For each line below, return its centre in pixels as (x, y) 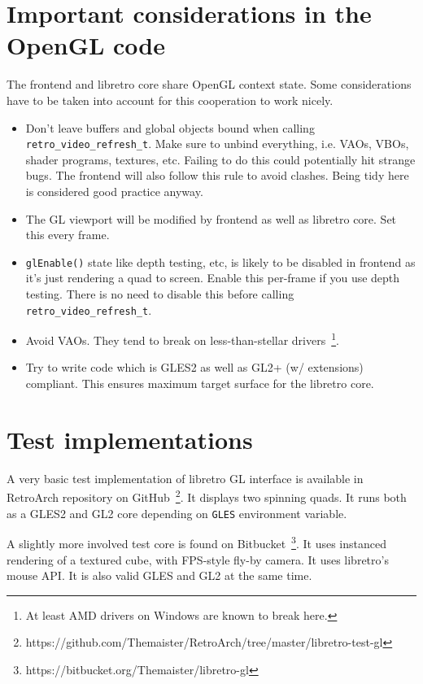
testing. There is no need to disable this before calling (160, 293)
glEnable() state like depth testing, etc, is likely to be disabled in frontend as (220, 261)
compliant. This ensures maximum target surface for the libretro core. (200, 383)
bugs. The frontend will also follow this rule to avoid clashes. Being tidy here (217, 175)
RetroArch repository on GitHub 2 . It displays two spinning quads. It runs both (207, 496)
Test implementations (130, 439)
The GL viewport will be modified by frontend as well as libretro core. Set (211, 218)
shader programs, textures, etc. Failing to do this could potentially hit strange (220, 159)
